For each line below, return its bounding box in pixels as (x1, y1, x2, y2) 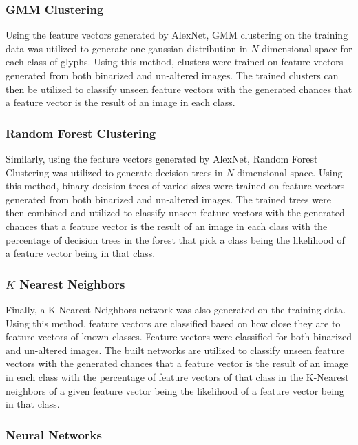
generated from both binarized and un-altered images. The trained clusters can (6, 68, 339, 82)
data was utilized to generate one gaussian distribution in (6, 41, 248, 55)
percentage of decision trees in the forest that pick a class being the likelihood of (6, 232, 345, 247)
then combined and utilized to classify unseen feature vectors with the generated (6, 205, 345, 220)
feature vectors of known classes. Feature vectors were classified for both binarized (6, 329, 352, 344)
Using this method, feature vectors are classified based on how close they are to (6, 315, 341, 330)
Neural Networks (6, 426, 102, 443)
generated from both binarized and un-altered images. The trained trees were (6, 192, 331, 206)
